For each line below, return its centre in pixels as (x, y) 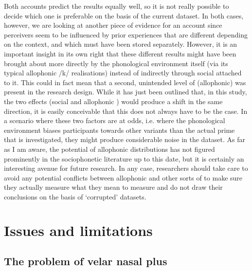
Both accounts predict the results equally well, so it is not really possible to (117, 6)
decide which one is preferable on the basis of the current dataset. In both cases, (124, 15)
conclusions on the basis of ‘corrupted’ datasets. (75, 196)
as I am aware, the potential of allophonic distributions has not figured (109, 149)
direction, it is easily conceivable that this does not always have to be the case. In (126, 111)
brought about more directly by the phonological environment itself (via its (116, 63)
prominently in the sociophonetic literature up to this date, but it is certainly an (124, 158)
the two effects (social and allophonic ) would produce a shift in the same (113, 101)
